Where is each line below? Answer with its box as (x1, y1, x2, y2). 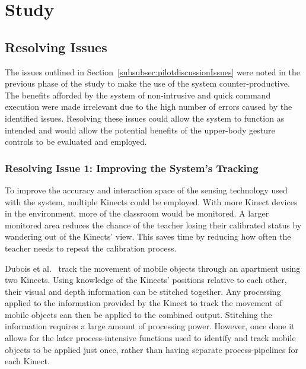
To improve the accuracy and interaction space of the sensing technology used (5, 183, 288, 196)
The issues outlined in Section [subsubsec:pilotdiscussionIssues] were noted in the (5, 65, 300, 78)
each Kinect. (5, 355, 50, 367)
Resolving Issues (5, 37, 107, 56)
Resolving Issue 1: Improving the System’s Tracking (5, 160, 259, 175)
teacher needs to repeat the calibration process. (5, 241, 177, 254)
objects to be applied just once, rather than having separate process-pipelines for (5, 343, 298, 355)
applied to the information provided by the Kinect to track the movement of (5, 297, 282, 309)
